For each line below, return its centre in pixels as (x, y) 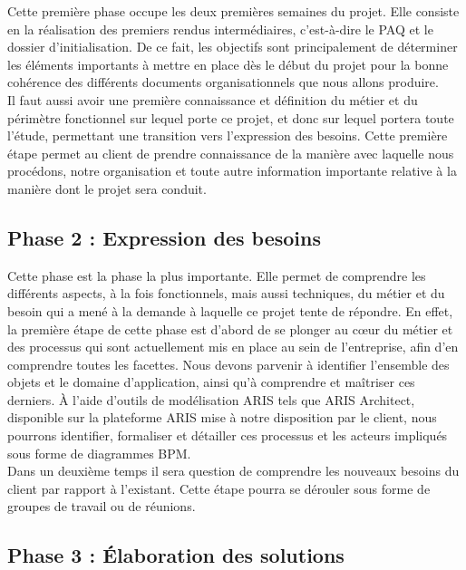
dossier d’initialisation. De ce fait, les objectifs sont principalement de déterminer (233, 47)
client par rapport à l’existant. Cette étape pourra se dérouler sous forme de (219, 488)
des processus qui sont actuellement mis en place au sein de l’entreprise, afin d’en (233, 347)
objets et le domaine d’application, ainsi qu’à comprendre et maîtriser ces (211, 382)
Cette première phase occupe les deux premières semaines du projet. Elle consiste (233, 11)
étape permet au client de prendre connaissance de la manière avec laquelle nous (231, 153)
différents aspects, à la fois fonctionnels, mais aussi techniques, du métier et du (226, 293)
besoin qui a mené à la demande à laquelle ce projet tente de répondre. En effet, (230, 310)
